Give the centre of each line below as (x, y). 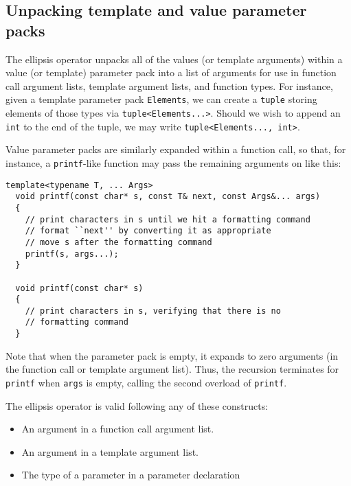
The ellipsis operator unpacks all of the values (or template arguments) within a (174, 59)
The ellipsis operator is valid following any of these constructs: (137, 405)
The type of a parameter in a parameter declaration (131, 475)
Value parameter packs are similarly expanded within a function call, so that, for (176, 149)
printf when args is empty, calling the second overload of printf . (146, 382)
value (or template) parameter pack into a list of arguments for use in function (171, 72)
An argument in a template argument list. (110, 451)
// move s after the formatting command (118, 242)
